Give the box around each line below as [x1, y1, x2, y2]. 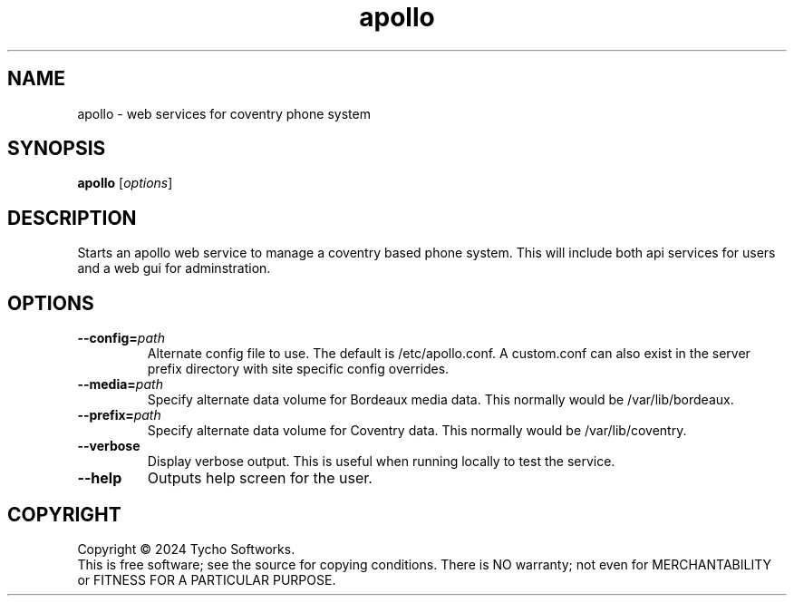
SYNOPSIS [7, 137, 106, 160]
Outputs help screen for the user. [147, 469, 373, 488]
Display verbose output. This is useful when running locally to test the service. [147, 453, 615, 470]
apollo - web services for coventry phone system [77, 105, 371, 122]
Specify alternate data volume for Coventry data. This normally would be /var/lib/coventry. [147, 423, 687, 439]
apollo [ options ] [77, 175, 173, 191]
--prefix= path [77, 407, 161, 423]
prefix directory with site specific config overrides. [147, 361, 450, 377]
